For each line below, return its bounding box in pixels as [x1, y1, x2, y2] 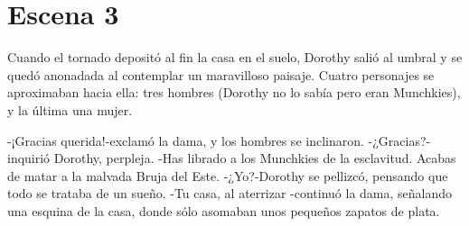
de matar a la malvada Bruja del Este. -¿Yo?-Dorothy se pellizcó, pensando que [7, 166, 448, 185]
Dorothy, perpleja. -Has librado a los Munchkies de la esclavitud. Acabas [53, 149, 456, 167]
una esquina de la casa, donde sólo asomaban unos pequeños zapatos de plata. [7, 201, 440, 220]
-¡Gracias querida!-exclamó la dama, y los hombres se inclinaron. [7, 131, 364, 149]
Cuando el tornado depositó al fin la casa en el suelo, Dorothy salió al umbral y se [7, 48, 463, 67]
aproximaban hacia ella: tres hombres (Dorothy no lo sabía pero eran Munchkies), [7, 83, 461, 102]
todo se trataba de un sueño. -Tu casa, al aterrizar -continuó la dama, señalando [7, 184, 453, 203]
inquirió [7, 149, 51, 167]
